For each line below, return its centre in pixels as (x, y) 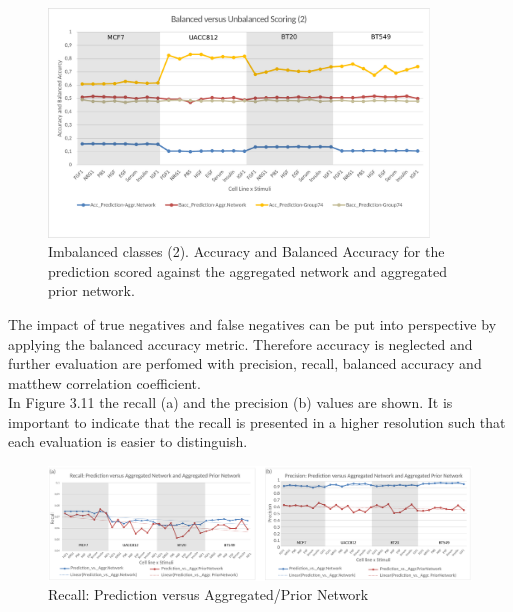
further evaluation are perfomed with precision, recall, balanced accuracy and (245, 363)
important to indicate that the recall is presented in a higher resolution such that (257, 421)
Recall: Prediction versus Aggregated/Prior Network (208, 594)
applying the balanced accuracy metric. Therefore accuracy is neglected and (240, 343)
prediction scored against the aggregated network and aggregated (247, 270)
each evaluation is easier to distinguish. (128, 441)
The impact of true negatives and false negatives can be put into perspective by (252, 323)
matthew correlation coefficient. (104, 382)
